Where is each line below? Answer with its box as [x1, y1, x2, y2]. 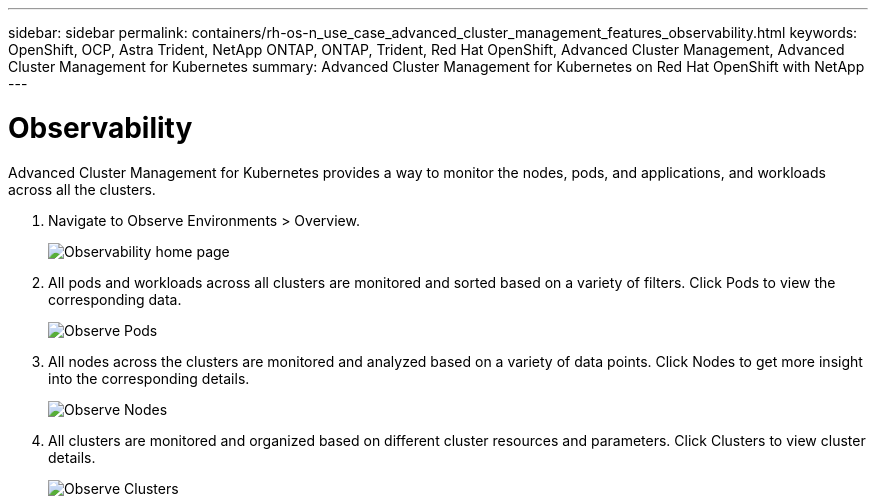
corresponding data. [48, 290, 182, 308]
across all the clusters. [8, 180, 156, 198]
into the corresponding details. [48, 369, 250, 387]
